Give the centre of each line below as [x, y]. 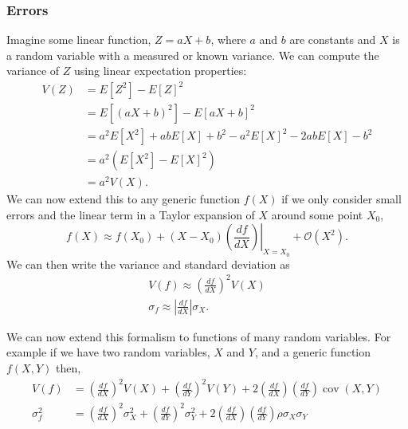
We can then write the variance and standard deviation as [148, 264]
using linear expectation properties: [161, 71]
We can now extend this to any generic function [123, 199]
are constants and [333, 39]
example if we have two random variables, [108, 352]
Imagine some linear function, [79, 39]
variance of [33, 71]
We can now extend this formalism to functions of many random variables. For [199, 336]
